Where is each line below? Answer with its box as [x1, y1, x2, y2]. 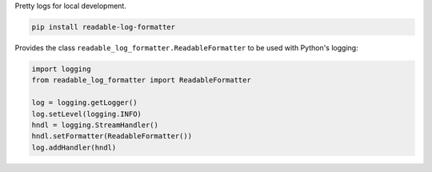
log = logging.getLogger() [31, 98, 138, 107]
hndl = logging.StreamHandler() [31, 120, 159, 130]
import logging [31, 64, 91, 74]
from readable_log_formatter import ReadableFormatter [31, 76, 251, 85]
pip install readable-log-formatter [31, 22, 176, 31]
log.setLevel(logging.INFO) [31, 109, 142, 118]
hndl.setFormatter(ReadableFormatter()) [31, 132, 192, 141]
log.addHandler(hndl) [31, 142, 117, 152]
